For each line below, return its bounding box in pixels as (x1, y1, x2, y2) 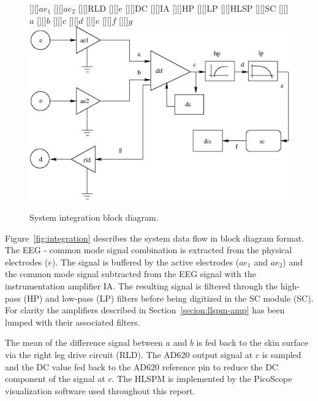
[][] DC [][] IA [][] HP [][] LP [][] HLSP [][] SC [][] (125, 2, 289, 14)
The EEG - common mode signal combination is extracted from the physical (5, 243, 292, 256)
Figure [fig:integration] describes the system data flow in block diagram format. (5, 231, 305, 244)
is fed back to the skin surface (196, 336, 309, 349)
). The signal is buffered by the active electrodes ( (52, 255, 240, 268)
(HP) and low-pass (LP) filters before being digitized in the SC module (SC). (23, 291, 314, 304)
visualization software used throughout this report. (5, 384, 195, 397)
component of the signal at (5, 372, 105, 385)
